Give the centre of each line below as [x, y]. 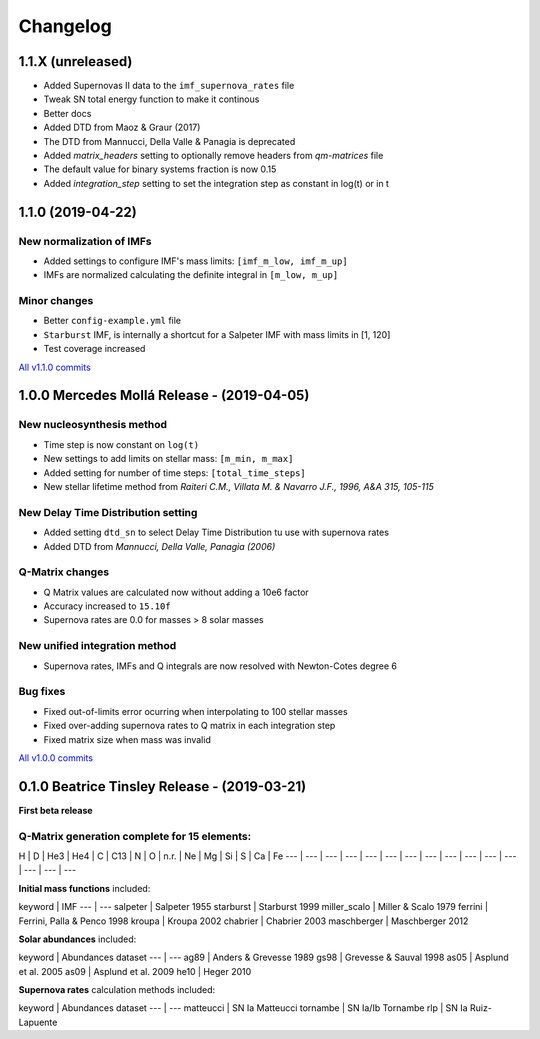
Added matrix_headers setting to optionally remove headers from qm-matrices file [213, 156]
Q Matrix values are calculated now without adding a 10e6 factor [176, 592]
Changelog [65, 26]
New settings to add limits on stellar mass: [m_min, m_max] [168, 459]
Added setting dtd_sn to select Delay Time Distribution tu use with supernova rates [216, 532]
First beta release [56, 810]
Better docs [67, 113]
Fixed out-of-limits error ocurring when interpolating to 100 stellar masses [196, 711]
